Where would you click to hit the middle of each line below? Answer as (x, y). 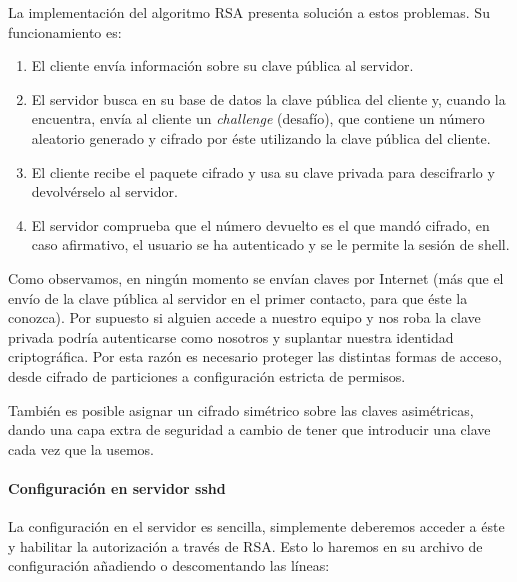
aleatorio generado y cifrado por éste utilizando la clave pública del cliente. (261, 137)
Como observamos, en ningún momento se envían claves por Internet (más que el (256, 277)
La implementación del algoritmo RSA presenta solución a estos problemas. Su (249, 12)
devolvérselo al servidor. (104, 191)
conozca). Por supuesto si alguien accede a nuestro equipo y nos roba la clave (244, 317)
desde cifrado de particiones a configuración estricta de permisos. (207, 375)
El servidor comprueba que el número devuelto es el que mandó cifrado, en (260, 224)
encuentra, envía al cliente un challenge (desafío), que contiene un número (258, 118)
